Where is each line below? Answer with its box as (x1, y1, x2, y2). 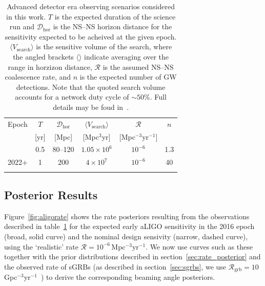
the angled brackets (13, 51, 74, 62)
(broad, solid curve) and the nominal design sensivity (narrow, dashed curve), (4, 231, 248, 242)
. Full (150, 91, 167, 102)
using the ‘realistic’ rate (4, 241, 78, 252)
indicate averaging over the (84, 51, 169, 62)
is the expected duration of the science (54, 11, 176, 22)
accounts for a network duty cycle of (15, 91, 129, 102)
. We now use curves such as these (146, 241, 253, 252)
